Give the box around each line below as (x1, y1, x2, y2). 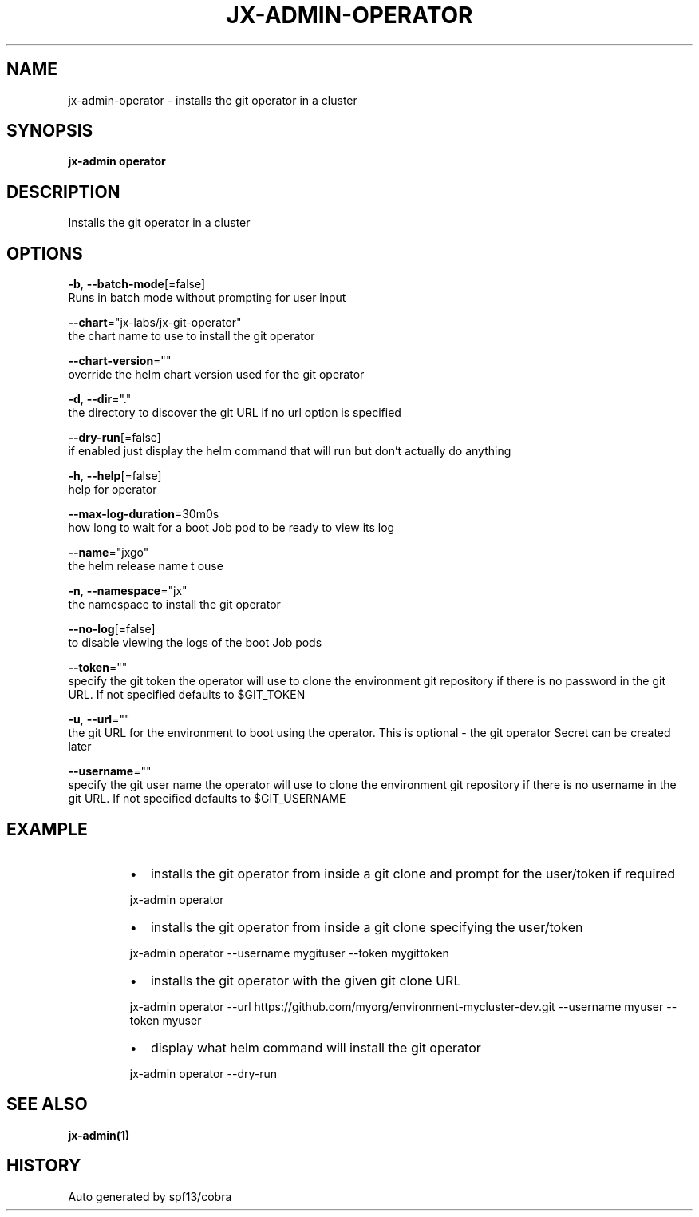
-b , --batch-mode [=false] (68, 277, 206, 291)
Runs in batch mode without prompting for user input (68, 291, 346, 305)
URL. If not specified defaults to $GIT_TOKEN (68, 688, 306, 702)
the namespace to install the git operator (68, 597, 281, 612)
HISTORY (6, 1156, 81, 1176)
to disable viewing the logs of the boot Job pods (68, 636, 322, 650)
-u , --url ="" (68, 712, 130, 727)
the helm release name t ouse (68, 559, 223, 573)
